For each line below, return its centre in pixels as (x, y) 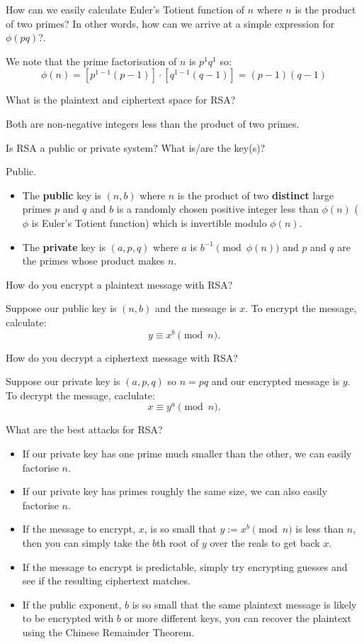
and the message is (196, 308)
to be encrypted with (68, 618)
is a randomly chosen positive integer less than (217, 209)
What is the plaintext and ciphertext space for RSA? (121, 100)
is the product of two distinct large (256, 195)
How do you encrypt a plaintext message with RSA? (119, 284)
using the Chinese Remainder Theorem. (108, 632)
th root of (178, 542)
